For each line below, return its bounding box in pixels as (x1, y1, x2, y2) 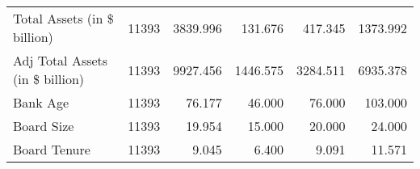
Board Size (13, 116, 74, 135)
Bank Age (13, 93, 69, 112)
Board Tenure (13, 140, 90, 158)
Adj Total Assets (13, 51, 108, 70)
